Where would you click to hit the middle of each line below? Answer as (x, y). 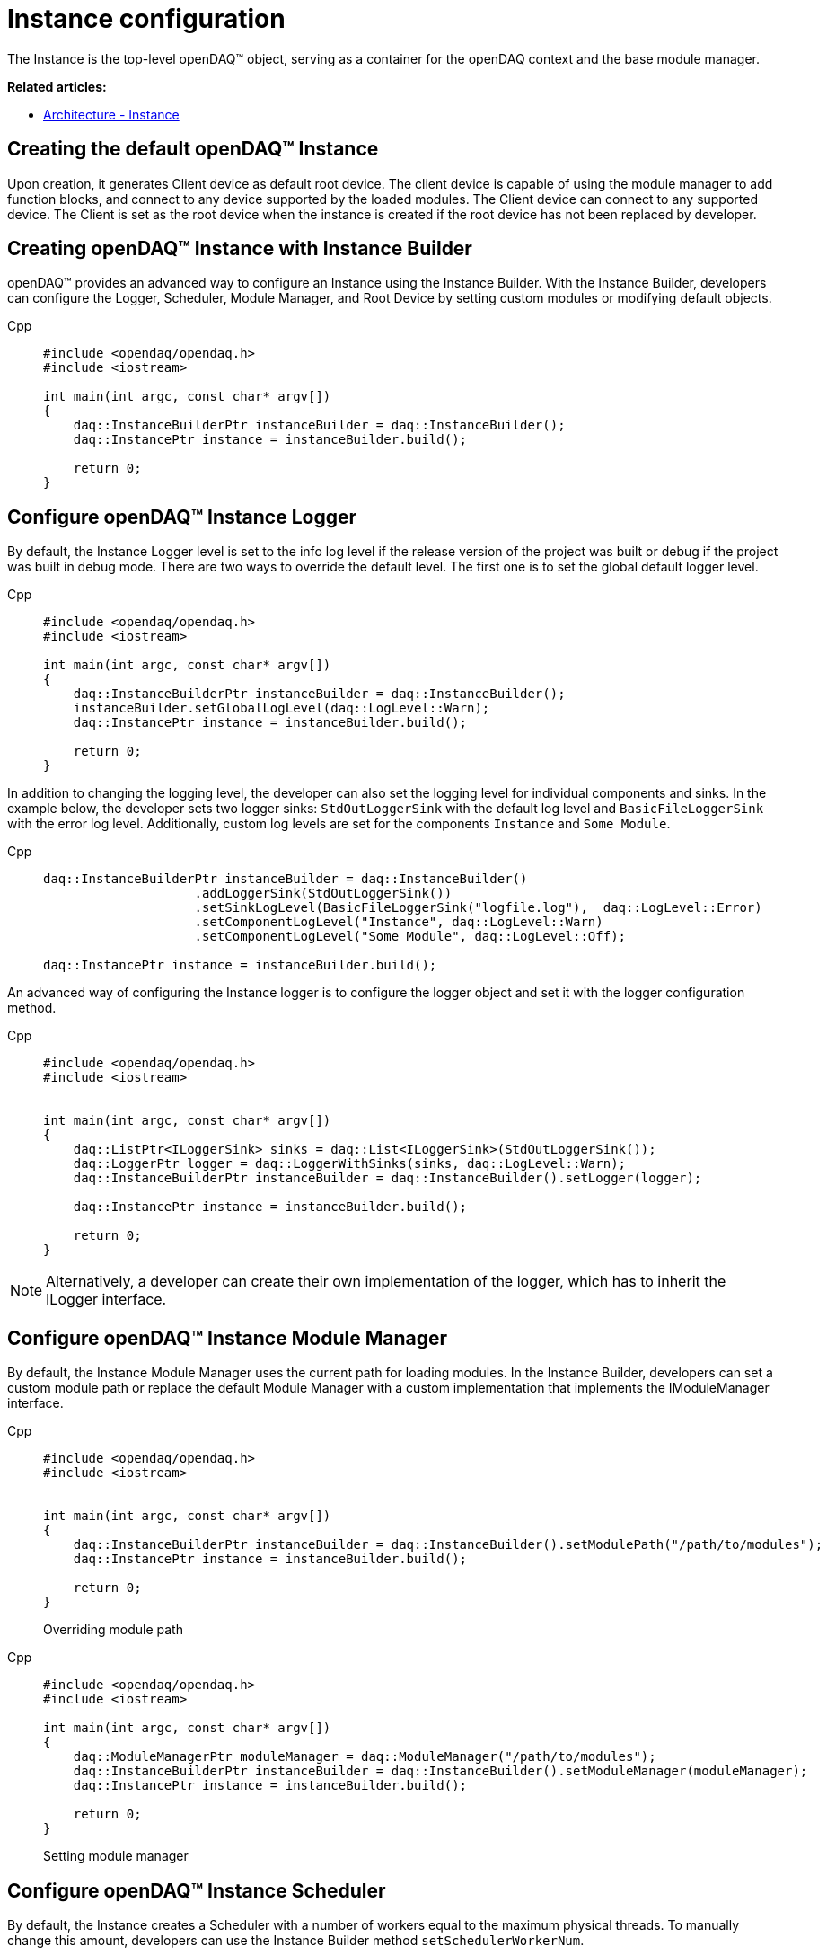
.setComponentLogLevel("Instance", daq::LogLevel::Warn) (399, 922)
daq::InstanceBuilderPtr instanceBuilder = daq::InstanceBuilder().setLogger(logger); (387, 1178)
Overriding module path (113, 1630)
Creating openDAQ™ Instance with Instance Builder (240, 249)
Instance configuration (146, 19)
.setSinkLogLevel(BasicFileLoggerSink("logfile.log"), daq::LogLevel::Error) (478, 908)
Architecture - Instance (111, 114)
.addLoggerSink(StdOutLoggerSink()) (323, 893)
